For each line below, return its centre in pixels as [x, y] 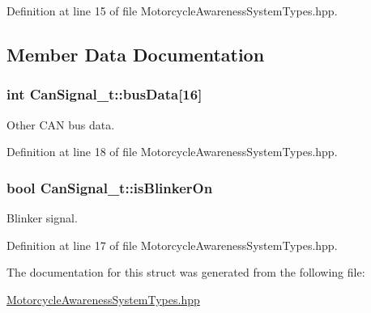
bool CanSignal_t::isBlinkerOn [110, 187]
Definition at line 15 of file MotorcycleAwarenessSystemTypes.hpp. [172, 11]
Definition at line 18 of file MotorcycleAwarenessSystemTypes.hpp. [172, 152]
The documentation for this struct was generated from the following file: [186, 272]
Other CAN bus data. [61, 124]
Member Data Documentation [136, 54]
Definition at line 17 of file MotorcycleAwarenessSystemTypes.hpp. [172, 245]
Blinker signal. [42, 218]
